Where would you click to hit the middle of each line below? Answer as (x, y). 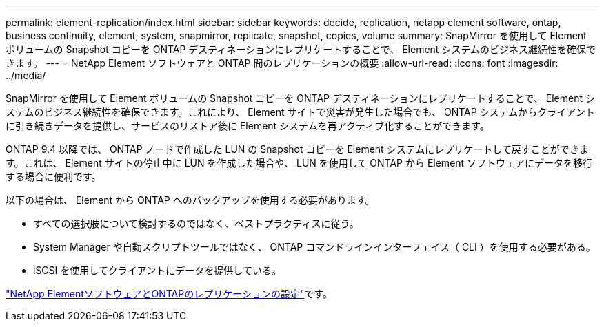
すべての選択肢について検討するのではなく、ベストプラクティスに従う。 (196, 223)
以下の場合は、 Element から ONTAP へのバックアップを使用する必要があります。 (190, 200)
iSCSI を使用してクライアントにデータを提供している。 (157, 270)
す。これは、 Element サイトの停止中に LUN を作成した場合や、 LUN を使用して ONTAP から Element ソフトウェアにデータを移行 (299, 163)
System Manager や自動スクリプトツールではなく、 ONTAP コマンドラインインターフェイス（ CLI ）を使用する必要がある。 (314, 247)
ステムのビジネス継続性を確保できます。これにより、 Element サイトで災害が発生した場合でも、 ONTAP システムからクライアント (300, 112)
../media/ (26, 75)
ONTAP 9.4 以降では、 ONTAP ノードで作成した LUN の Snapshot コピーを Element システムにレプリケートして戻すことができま (297, 149)
